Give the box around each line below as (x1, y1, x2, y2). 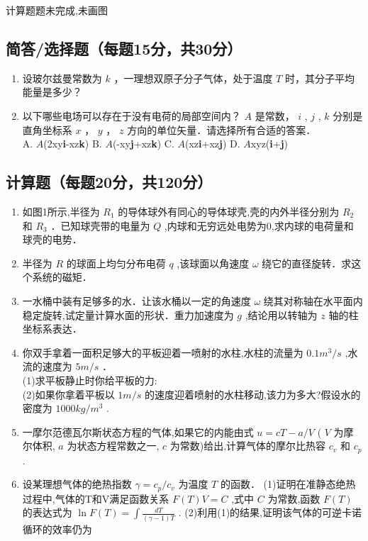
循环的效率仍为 (22, 521, 92, 536)
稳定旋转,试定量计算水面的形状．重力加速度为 (22, 307, 234, 322)
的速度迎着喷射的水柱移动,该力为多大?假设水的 (144, 386, 361, 401)
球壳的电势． (22, 232, 82, 247)
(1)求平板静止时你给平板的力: (22, 372, 157, 387)
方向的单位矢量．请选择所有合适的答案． (127, 122, 316, 137)
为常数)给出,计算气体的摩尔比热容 (169, 438, 326, 453)
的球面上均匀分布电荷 (66, 255, 166, 270)
